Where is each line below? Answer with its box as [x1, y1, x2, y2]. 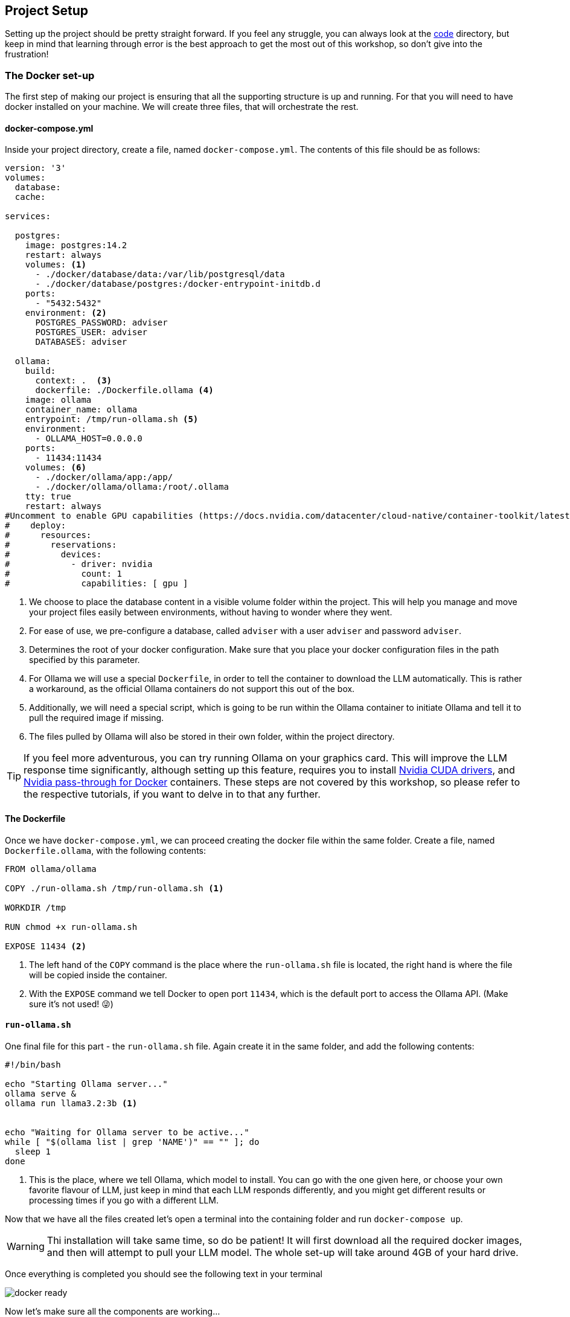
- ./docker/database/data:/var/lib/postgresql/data [35, 269, 285, 280]
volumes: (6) [25, 463, 86, 473]
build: [25, 366, 56, 376]
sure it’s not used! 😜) [29, 998, 114, 1009]
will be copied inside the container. [29, 969, 167, 980]
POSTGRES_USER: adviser [35, 327, 148, 338]
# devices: [5, 550, 102, 560]
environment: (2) [25, 308, 107, 318]
